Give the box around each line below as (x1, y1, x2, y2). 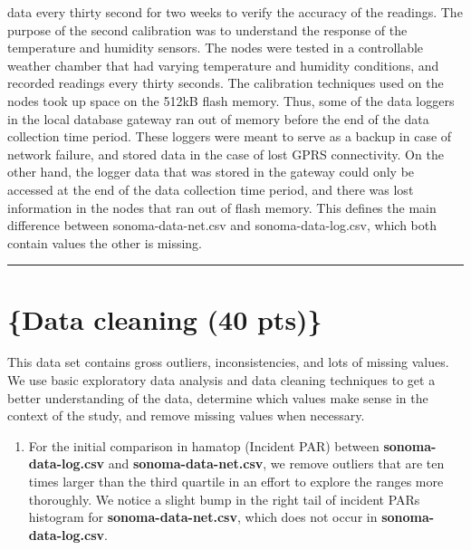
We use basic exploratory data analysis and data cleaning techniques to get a (7, 371, 436, 390)
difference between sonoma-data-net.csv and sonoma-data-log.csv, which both (7, 216, 437, 235)
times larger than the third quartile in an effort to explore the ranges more (28, 472, 444, 490)
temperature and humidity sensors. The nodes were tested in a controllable (7, 38, 424, 57)
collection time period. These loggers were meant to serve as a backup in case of (7, 127, 452, 146)
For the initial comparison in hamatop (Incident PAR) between (28, 436, 380, 455)
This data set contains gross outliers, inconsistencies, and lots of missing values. (7, 352, 449, 371)
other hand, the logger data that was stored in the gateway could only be (7, 162, 415, 181)
